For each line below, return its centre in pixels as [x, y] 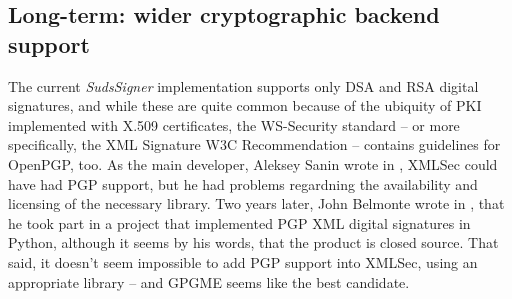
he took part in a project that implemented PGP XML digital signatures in [239, 222]
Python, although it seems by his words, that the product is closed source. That [253, 242]
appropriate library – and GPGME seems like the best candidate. [209, 281]
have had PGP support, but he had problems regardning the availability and [243, 183]
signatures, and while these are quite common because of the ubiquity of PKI [245, 105]
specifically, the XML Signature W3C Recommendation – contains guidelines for [254, 144]
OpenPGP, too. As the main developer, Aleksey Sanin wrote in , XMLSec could [253, 163]
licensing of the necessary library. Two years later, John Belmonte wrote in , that [256, 203]
